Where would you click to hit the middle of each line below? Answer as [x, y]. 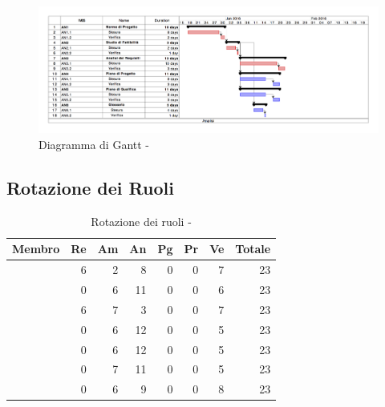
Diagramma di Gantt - [94, 144]
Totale [253, 249]
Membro [36, 249]
